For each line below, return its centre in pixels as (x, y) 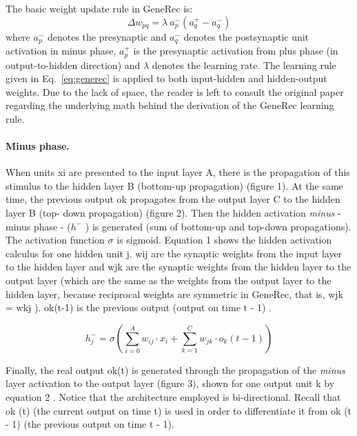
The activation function (55, 240)
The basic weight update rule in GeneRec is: (99, 8)
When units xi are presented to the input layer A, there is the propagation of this (178, 172)
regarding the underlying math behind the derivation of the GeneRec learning (170, 105)
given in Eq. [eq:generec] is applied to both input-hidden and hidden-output (166, 78)
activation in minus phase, (61, 51)
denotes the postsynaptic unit (246, 36)
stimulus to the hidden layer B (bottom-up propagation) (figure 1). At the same (174, 185)
